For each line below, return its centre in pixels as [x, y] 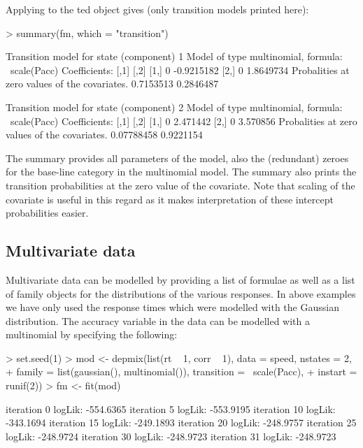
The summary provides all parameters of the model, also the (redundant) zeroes [177, 158]
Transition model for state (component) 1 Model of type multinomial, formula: [174, 56]
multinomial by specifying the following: [92, 334]
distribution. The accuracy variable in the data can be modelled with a [158, 320]
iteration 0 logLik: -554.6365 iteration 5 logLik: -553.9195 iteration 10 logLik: [171, 409]
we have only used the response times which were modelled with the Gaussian [172, 307]
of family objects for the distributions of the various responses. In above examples [181, 293]
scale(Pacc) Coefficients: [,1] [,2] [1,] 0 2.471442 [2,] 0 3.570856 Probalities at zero [184, 121]
